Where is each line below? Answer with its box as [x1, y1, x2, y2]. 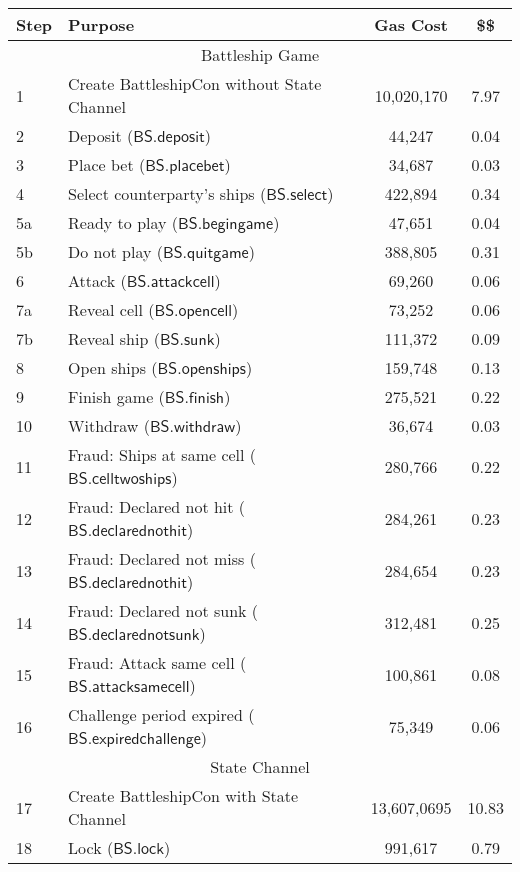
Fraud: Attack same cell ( [68, 651, 247, 674]
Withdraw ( [68, 414, 150, 437]
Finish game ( [68, 385, 165, 408]
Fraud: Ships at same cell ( [68, 443, 257, 466]
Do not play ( [68, 240, 163, 263]
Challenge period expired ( [68, 703, 255, 726]
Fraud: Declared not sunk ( [68, 599, 259, 622]
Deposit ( [68, 124, 134, 147]
